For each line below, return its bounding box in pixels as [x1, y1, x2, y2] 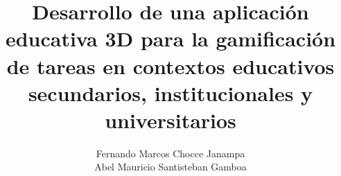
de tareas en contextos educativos [6, 51, 335, 80]
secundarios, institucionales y [28, 78, 313, 107]
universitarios [105, 105, 236, 134]
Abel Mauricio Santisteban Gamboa [94, 159, 247, 174]
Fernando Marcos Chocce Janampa [96, 146, 245, 160]
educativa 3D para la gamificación [5, 24, 336, 53]
